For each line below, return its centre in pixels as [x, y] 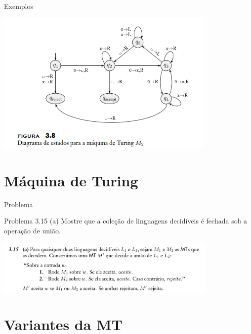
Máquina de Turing [71, 180]
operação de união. [32, 231]
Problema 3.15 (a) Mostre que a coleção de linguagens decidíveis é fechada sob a [126, 221]
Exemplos [19, 6]
